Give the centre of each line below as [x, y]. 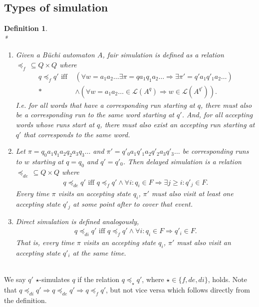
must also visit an [204, 242]
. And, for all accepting [217, 115]
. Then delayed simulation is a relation [182, 161]
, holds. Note [227, 279]
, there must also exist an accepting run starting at [177, 125]
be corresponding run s [216, 151]
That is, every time [45, 242]
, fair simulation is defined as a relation [163, 55]
